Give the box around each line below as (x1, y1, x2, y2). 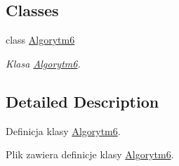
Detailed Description (6, 90, 159, 112)
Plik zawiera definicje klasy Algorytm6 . (6, 147, 174, 162)
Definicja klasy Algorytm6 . (6, 123, 121, 138)
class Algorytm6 (6, 32, 75, 47)
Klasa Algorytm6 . (6, 56, 81, 70)
